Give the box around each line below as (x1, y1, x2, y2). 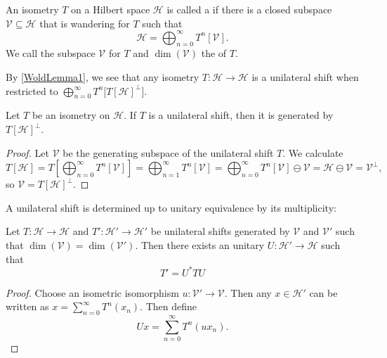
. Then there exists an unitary (135, 238, 265, 252)
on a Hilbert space (71, 2, 150, 16)
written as (6, 299, 49, 314)
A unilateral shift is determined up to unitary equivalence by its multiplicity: (6, 200, 336, 215)
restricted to (6, 83, 58, 98)
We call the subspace (6, 46, 96, 60)
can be (309, 285, 338, 300)
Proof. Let (6, 145, 49, 160)
